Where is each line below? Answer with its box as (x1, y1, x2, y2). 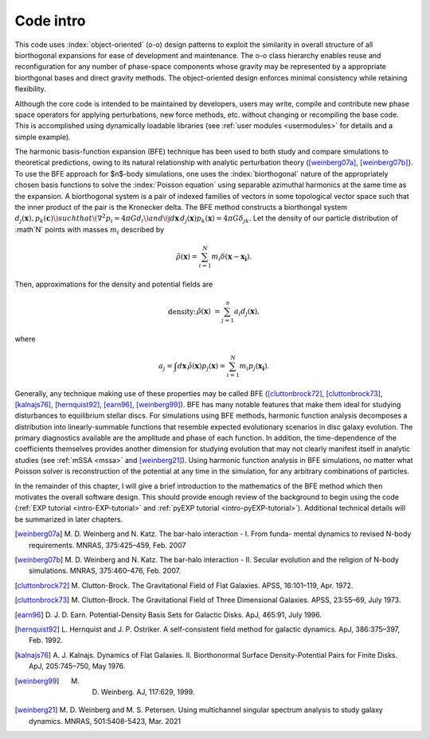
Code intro (14, 12, 87, 29)
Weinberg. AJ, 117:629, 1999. (100, 686, 195, 696)
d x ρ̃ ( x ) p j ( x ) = (177, 361, 226, 372)
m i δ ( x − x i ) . (211, 251, 252, 263)
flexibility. (14, 84, 47, 94)
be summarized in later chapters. (14, 514, 123, 524)
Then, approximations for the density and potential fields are (14, 279, 213, 289)
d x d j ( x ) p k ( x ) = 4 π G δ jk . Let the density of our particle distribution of (170, 213, 398, 225)
